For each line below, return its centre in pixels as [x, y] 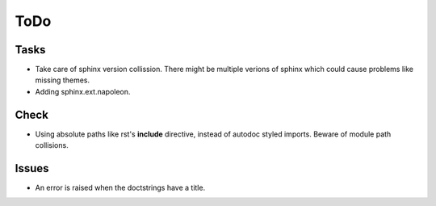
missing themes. [63, 80]
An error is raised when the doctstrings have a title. [120, 188]
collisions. [52, 145]
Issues [32, 168]
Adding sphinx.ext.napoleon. [83, 91]
